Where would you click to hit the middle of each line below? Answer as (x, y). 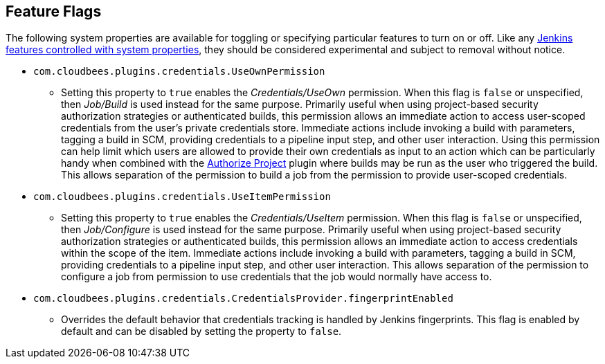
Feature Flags (54, 11)
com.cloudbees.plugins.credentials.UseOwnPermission (179, 72)
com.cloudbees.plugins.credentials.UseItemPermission (182, 197)
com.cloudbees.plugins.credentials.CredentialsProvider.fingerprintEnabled (243, 299)
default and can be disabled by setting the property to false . (201, 331)
